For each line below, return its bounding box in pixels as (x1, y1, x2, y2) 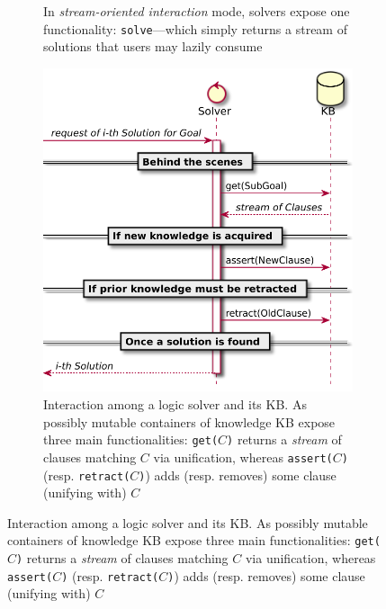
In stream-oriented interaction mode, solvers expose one (43, 2, 350, 20)
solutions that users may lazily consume (43, 37, 263, 56)
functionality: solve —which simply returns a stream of (43, 19, 347, 38)
